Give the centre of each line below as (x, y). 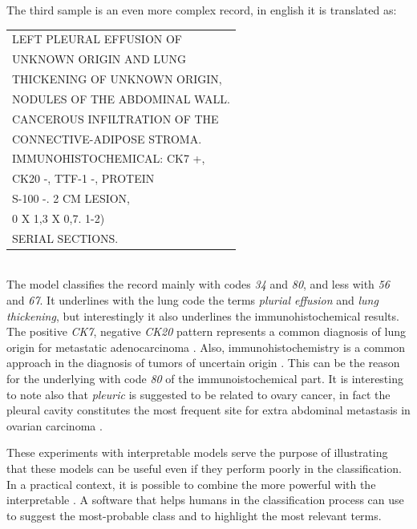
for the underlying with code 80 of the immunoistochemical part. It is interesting (205, 379)
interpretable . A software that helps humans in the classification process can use (205, 500)
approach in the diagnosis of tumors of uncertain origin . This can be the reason (203, 363)
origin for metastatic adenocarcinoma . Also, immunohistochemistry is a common (206, 347)
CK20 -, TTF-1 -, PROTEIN (83, 178)
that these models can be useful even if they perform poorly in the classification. (204, 468)
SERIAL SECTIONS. (65, 238)
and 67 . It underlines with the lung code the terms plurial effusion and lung (192, 300)
